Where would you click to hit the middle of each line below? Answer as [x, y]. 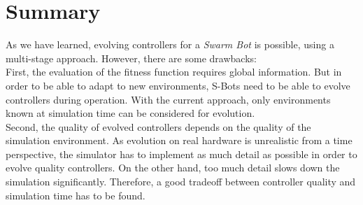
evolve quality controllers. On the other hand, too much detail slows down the [173, 168]
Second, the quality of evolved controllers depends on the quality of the [158, 126]
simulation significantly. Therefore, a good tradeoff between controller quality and [181, 182]
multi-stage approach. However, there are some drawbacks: [131, 58]
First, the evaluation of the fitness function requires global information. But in [174, 72]
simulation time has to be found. [76, 195]
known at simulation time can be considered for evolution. [130, 113]
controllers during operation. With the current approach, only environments [168, 99]
